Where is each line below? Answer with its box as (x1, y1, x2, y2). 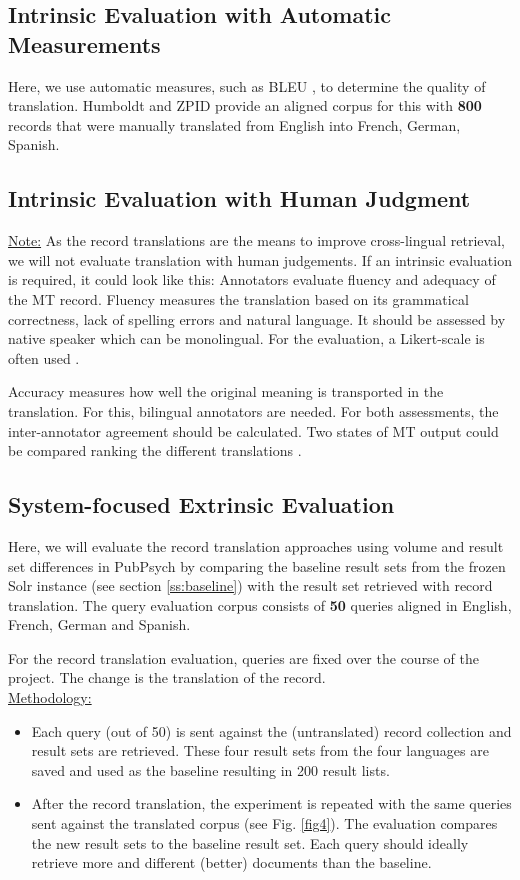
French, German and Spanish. (8, 614, 191, 635)
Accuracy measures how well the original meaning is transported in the (8, 381, 444, 402)
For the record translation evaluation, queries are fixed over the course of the (8, 647, 479, 668)
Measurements (8, 28, 161, 59)
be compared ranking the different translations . (8, 440, 302, 461)
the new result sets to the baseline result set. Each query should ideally (31, 832, 469, 853)
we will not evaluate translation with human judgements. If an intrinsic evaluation (8, 249, 512, 270)
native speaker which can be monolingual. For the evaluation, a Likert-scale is (8, 328, 485, 349)
